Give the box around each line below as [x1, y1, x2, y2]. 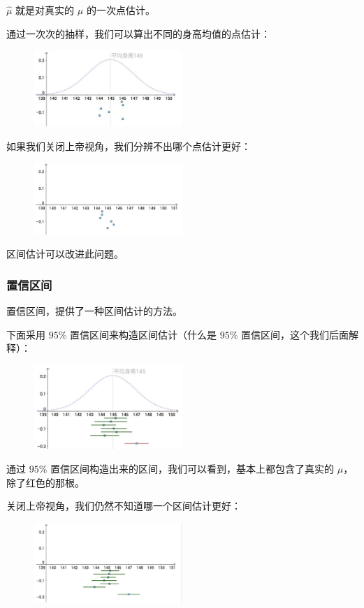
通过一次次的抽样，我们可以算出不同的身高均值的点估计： [6, 26, 270, 40]
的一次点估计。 [86, 3, 155, 17]
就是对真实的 [15, 3, 75, 17]
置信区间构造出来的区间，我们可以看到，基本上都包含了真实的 [50, 461, 335, 475]
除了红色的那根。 [6, 475, 85, 489]
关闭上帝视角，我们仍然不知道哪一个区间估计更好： [6, 498, 241, 513]
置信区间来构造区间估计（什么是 [70, 327, 217, 341]
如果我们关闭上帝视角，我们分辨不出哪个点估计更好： [6, 138, 251, 153]
